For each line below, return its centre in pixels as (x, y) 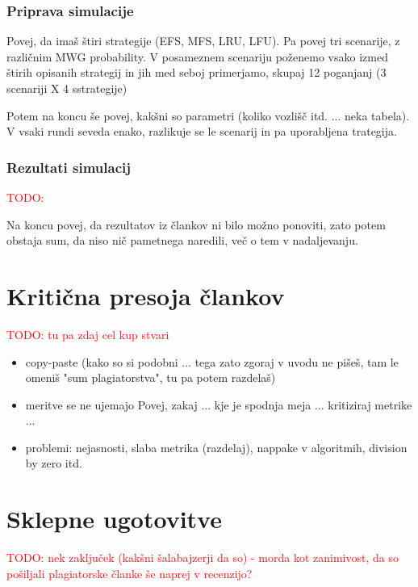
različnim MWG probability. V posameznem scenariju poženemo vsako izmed (197, 56)
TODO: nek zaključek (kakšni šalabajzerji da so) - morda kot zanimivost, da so (203, 558)
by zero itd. (54, 463)
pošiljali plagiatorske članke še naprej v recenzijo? (130, 573)
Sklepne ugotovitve (114, 519)
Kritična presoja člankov (146, 295)
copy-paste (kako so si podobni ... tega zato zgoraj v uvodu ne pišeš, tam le (212, 361)
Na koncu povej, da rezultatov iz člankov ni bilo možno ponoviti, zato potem (196, 224)
